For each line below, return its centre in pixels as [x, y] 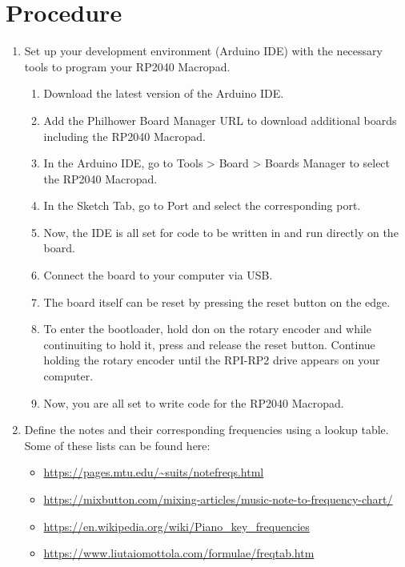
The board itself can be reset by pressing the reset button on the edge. [217, 302]
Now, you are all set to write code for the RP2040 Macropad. [194, 402]
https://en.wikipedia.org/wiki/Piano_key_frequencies [176, 526]
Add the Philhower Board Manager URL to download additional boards [220, 120]
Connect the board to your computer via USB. [158, 275]
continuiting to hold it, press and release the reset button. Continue [209, 344]
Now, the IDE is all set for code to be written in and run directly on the [221, 232]
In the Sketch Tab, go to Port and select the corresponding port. [202, 205]
